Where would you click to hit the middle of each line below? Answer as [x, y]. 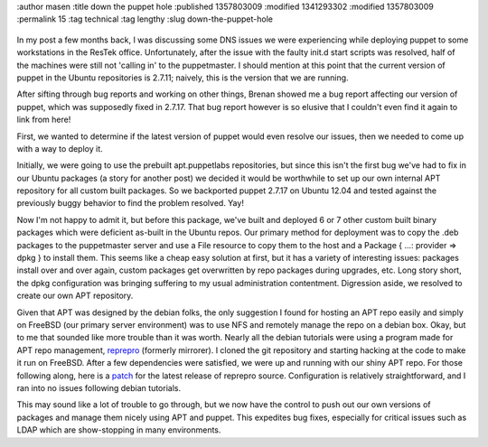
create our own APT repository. [75, 296]
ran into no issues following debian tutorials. [99, 387]
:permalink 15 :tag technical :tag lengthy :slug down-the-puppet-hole [145, 19]
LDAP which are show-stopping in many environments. [119, 430]
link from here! [44, 120]
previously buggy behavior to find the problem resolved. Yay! [130, 203]
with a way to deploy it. [60, 148]
